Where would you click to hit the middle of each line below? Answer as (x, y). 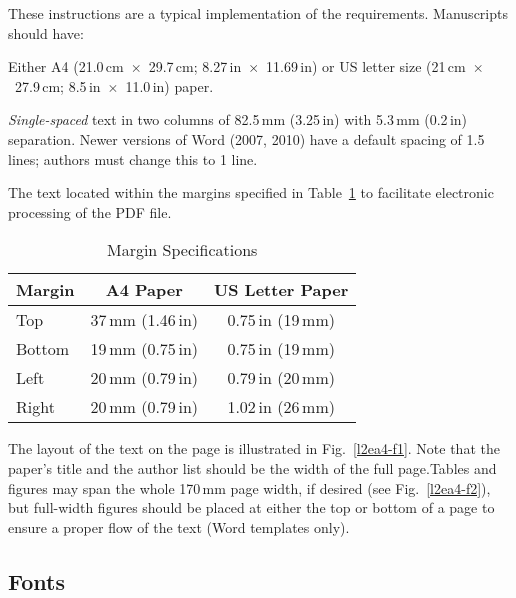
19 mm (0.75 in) (144, 349)
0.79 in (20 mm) (281, 378)
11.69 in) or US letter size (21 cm (366, 66)
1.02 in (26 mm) (281, 407)
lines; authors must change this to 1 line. (133, 158)
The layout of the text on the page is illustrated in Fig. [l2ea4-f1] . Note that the (254, 448)
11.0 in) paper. (169, 85)
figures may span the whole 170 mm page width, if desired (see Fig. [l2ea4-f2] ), (249, 487)
